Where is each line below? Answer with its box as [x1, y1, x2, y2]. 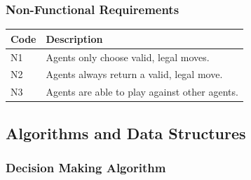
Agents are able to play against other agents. [46, 84, 238, 99]
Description [46, 31, 103, 46]
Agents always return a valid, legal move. [46, 67, 223, 82]
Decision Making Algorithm [6, 159, 166, 176]
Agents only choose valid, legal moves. [46, 49, 210, 64]
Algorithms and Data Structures [6, 122, 246, 143]
